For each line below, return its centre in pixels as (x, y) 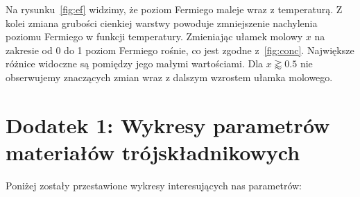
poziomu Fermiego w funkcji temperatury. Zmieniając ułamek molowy (154, 36)
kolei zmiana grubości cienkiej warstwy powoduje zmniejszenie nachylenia (162, 23)
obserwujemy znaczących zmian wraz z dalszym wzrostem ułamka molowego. (169, 77)
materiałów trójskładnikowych (153, 152)
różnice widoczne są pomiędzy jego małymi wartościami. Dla (135, 63)
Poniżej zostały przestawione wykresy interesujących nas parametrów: (154, 185)
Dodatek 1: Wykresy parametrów (168, 125)
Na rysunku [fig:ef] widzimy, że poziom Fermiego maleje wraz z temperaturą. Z (174, 9)
